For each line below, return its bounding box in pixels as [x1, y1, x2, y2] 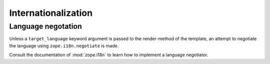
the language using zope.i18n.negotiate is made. [9, 43, 119, 49]
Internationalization [9, 7, 92, 18]
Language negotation [9, 22, 82, 31]
